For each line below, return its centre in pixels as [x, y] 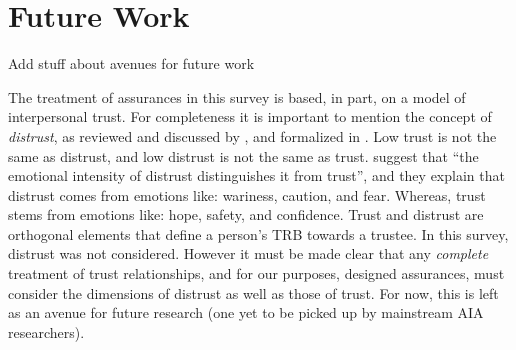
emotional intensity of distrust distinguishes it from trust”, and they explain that [256, 175]
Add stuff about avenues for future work [131, 63]
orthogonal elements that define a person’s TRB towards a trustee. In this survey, [258, 233]
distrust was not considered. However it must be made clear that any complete [248, 253]
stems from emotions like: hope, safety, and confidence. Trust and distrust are [246, 214]
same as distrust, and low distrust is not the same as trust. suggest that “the [243, 155]
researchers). [46, 331]
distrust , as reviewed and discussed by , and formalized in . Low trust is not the [252, 135]
